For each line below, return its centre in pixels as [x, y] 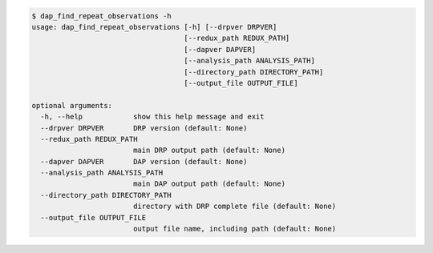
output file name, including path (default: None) [235, 229]
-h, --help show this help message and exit [152, 117]
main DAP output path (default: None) [209, 184]
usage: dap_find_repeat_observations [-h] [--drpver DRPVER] [154, 27]
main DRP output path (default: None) [209, 151]
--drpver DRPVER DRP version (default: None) [144, 128]
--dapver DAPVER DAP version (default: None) [144, 161]
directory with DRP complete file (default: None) [235, 207]
